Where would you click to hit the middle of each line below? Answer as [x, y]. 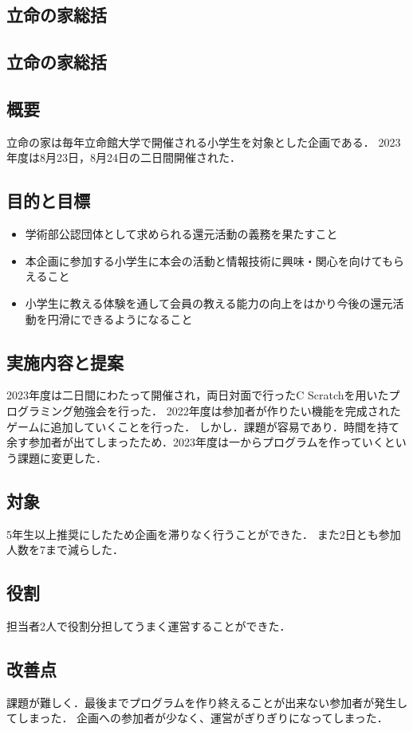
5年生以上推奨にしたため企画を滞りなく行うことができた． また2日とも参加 [204, 534]
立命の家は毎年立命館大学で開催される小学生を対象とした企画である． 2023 [204, 141]
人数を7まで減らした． [65, 550]
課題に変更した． [62, 457]
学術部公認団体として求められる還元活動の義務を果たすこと [181, 234]
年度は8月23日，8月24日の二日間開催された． [124, 157]
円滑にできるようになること [120, 318]
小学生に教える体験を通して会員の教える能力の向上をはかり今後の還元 [209, 303]
